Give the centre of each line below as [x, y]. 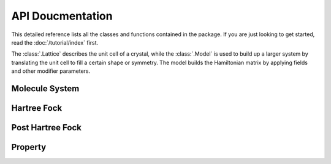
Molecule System [45, 88]
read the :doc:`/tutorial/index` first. [55, 42]
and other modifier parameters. [51, 71]
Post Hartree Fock [47, 128]
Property [29, 147]
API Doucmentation [62, 16]
